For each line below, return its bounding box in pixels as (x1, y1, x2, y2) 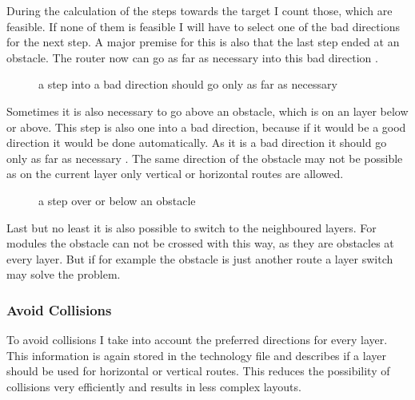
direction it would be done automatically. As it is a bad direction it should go (6, 134, 387, 151)
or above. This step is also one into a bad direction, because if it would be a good (6, 118, 406, 135)
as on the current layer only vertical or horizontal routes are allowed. (6, 165, 344, 182)
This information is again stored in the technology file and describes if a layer (6, 347, 386, 363)
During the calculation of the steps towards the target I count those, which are (6, 2, 393, 18)
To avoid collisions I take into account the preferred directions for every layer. (6, 331, 388, 348)
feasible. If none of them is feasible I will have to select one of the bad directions (6, 18, 400, 34)
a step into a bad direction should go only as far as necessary (38, 76, 337, 93)
